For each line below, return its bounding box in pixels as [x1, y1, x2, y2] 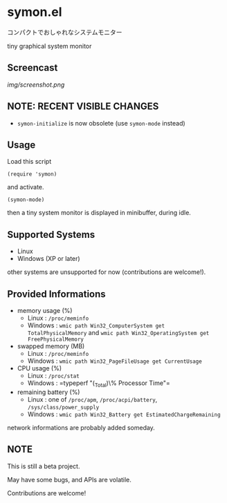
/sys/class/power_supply [27, 404, 100, 411]
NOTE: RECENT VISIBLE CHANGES [7, 101, 159, 112]
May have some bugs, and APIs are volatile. [7, 475, 131, 484]
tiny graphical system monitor [7, 42, 92, 50]
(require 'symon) [7, 171, 57, 178]
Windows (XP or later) [17, 255, 81, 263]
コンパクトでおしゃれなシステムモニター [7, 28, 122, 36]
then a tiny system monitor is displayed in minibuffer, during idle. [7, 209, 192, 217]
